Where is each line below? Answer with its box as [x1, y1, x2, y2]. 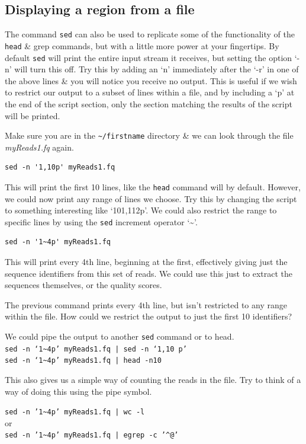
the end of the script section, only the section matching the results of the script [5, 97, 292, 110]
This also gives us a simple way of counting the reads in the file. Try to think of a [5, 373, 301, 386]
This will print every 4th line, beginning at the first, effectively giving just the [5, 255, 288, 268]
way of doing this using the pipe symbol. [5, 385, 152, 397]
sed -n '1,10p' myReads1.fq [5, 163, 115, 172]
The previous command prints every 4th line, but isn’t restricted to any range [5, 298, 287, 311]
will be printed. [5, 109, 60, 122]
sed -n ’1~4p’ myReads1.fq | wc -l [5, 408, 145, 417]
